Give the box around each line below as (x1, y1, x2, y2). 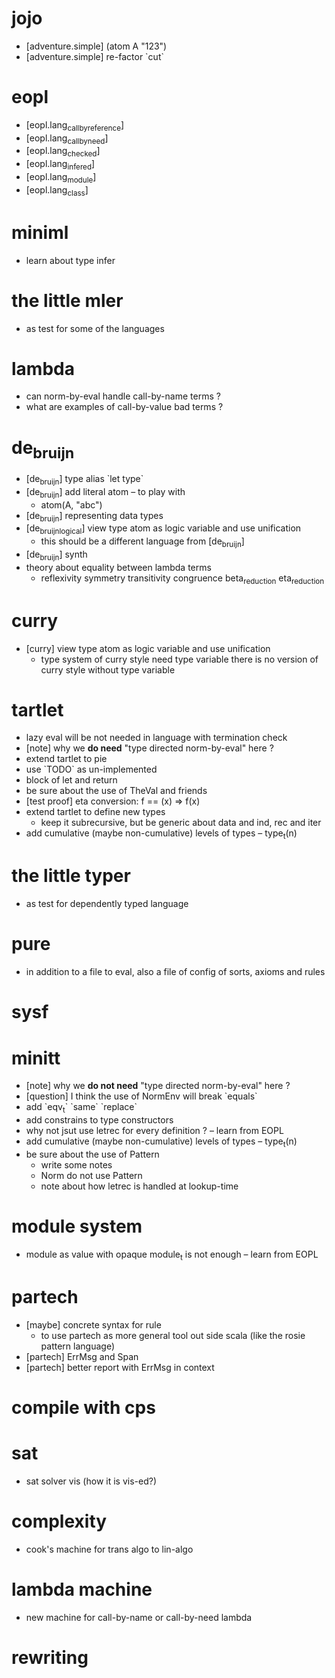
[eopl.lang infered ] (25, 158, 96, 172)
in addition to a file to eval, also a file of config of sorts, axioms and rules (25, 966, 326, 978)
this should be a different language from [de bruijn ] (40, 535, 245, 549)
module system (11, 1215, 143, 1238)
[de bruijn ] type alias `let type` (25, 473, 144, 487)
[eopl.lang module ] (25, 171, 97, 185)
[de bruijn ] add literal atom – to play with (25, 485, 186, 500)
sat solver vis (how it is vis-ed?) (25, 1475, 157, 1487)
